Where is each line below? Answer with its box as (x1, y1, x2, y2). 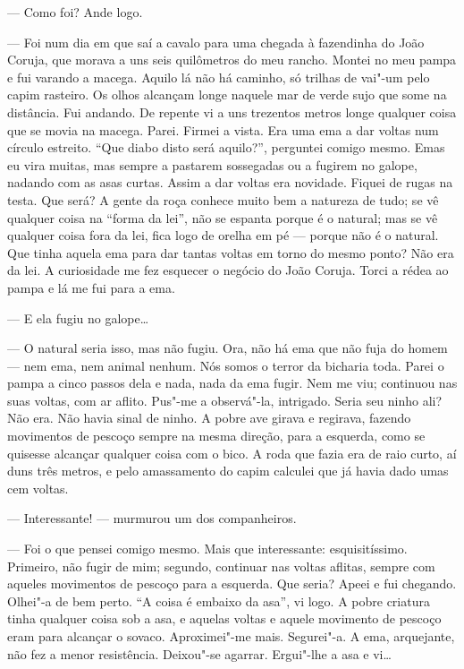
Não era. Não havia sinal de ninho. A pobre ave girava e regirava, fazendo (7, 408, 411, 427)
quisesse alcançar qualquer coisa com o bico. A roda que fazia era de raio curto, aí (7, 443, 457, 462)
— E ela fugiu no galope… (7, 308, 149, 327)
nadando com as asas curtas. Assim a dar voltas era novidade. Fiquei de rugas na (7, 173, 453, 192)
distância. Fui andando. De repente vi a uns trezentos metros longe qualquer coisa (7, 102, 457, 121)
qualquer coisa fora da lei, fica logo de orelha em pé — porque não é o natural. (7, 226, 439, 244)
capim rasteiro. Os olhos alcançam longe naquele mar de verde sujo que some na (7, 85, 447, 104)
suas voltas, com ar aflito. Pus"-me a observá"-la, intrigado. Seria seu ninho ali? (7, 390, 443, 409)
